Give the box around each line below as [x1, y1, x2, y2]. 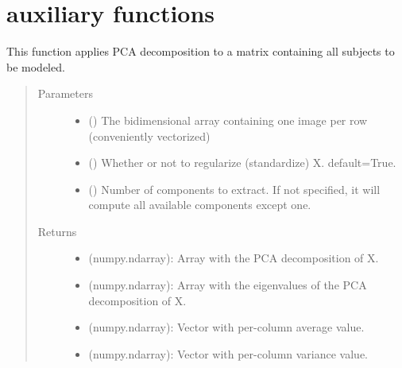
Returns [37, 223, 77, 239]
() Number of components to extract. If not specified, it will [88, 180, 381, 197]
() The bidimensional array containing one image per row [88, 111, 368, 128]
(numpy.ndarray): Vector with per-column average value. [88, 319, 365, 335]
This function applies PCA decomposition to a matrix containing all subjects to [6, 43, 395, 60]
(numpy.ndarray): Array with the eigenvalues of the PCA [88, 277, 367, 293]
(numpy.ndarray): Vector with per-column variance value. [88, 345, 368, 362]
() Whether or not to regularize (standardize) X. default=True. [88, 154, 396, 171]
